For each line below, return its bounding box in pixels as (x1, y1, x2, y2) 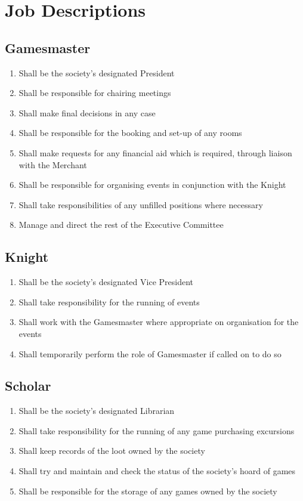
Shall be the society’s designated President (18, 66, 175, 79)
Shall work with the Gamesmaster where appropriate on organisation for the (18, 316, 299, 328)
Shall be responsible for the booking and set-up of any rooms (18, 126, 242, 139)
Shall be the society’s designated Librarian (18, 404, 175, 417)
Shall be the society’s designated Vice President (18, 276, 193, 288)
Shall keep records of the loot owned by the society (18, 444, 205, 457)
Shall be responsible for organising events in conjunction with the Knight (18, 178, 286, 191)
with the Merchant (18, 158, 87, 171)
